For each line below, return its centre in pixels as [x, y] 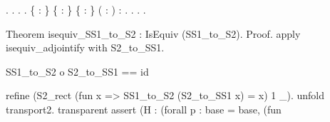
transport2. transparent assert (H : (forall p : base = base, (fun [144, 109]
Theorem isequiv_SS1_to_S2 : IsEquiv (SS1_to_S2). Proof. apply [153, 33]
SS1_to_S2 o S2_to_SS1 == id [77, 71]
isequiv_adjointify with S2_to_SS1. [85, 47]
